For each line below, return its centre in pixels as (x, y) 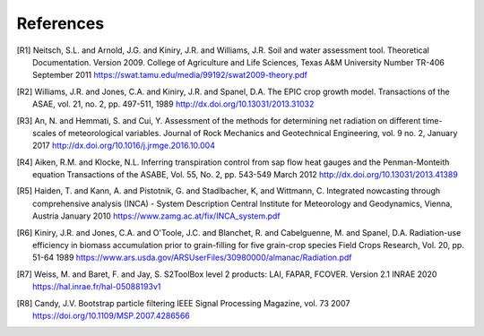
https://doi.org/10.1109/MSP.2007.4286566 (111, 315)
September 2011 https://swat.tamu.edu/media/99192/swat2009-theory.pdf (170, 75)
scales (45, 133)
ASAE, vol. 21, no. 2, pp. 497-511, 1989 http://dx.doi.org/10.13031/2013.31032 (173, 104)
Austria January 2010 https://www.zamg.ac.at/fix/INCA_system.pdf (157, 216)
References (60, 23)
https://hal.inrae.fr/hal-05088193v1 (97, 287)
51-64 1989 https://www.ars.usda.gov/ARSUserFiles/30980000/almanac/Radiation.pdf (192, 258)
